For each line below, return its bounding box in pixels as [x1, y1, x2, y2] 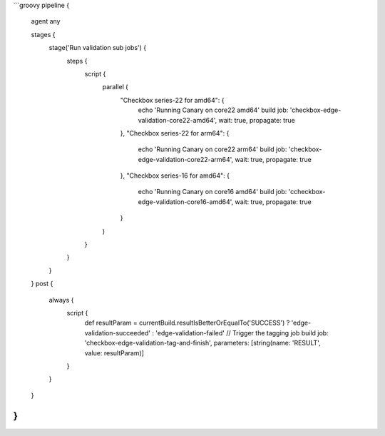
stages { [31, 30, 56, 39]
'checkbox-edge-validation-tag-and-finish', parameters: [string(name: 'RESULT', [84, 339, 321, 348]
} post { [31, 279, 53, 288]
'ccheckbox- [288, 188, 326, 196]
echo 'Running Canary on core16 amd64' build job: [138, 188, 287, 196]
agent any [31, 17, 61, 26]
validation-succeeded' [84, 328, 151, 337]
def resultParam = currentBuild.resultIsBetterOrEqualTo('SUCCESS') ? [84, 318, 290, 328]
